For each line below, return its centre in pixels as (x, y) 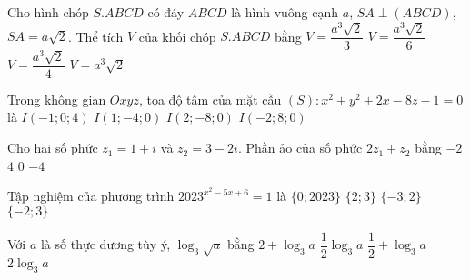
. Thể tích (95, 36)
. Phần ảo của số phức (300, 148)
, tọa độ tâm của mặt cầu (210, 99)
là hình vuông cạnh (285, 12)
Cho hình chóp (48, 12)
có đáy (166, 12)
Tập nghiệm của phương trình (91, 196)
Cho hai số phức (53, 148)
